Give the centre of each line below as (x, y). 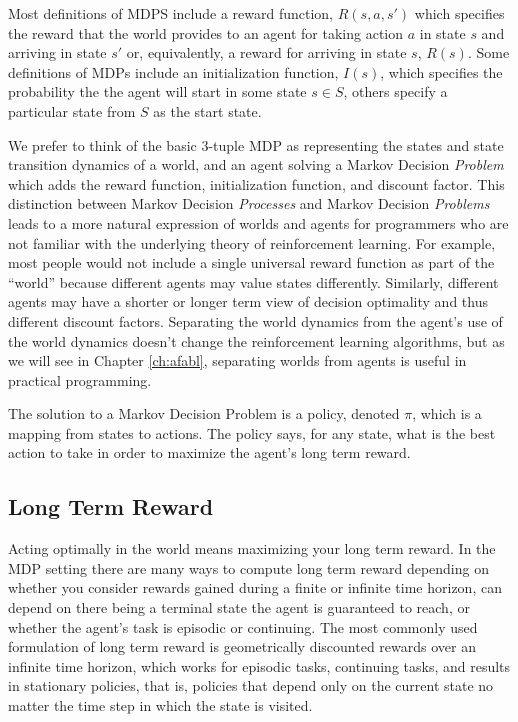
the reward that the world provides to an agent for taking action (206, 32)
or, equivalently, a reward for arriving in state (266, 52)
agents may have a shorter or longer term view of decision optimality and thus (248, 301)
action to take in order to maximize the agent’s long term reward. (209, 452)
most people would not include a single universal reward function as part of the (251, 262)
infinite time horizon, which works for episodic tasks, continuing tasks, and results (259, 665)
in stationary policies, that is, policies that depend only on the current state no (251, 685)
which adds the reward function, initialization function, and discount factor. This (256, 183)
